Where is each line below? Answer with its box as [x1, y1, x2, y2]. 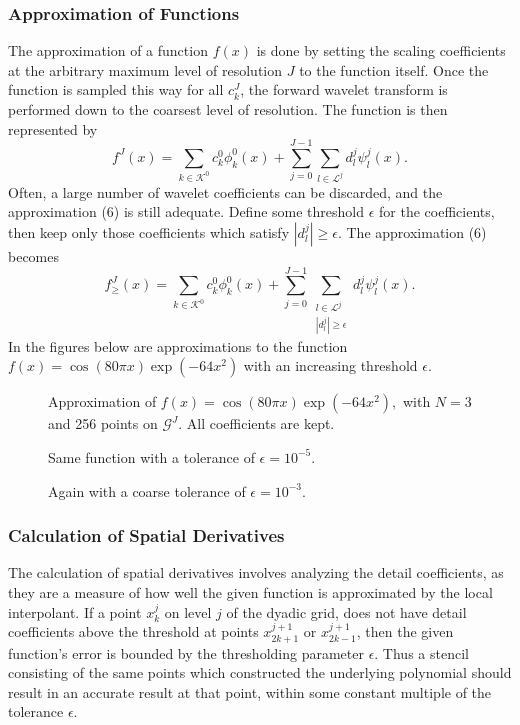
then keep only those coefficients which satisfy [8, 222, 290, 243]
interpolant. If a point [8, 601, 142, 622]
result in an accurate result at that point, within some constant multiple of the [8, 681, 492, 702]
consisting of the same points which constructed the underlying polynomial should [8, 662, 512, 683]
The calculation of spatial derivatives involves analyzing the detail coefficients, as [8, 562, 504, 583]
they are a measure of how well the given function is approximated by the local [8, 581, 493, 602]
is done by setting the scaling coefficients [256, 40, 506, 61]
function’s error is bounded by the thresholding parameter [8, 642, 364, 663]
